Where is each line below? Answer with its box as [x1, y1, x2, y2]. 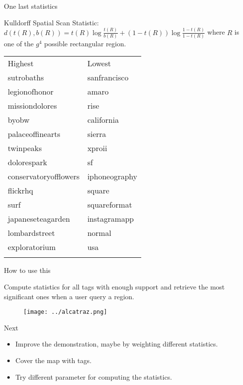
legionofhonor [8, 86, 54, 97]
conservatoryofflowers [8, 171, 80, 182]
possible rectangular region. [44, 38, 126, 48]
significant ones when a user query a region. [4, 291, 134, 301]
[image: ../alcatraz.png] [23, 308, 107, 316]
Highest [8, 58, 34, 69]
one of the [4, 38, 34, 48]
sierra [87, 128, 106, 140]
